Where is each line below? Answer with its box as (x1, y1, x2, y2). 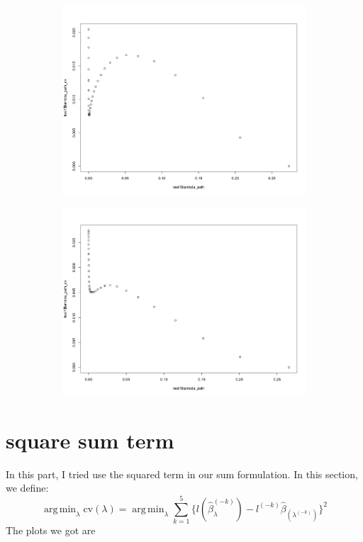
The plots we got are (6, 523, 96, 538)
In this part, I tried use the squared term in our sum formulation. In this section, (6, 466, 358, 481)
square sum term (6, 425, 174, 454)
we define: (6, 480, 49, 495)
